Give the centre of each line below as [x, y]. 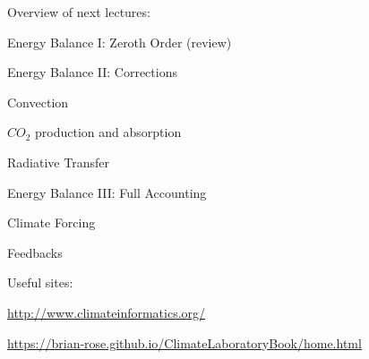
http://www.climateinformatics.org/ [107, 312]
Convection [38, 102]
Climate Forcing [51, 222]
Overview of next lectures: [79, 12]
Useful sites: [40, 282]
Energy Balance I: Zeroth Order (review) [120, 42]
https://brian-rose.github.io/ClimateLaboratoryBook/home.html [184, 342]
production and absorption [108, 132]
